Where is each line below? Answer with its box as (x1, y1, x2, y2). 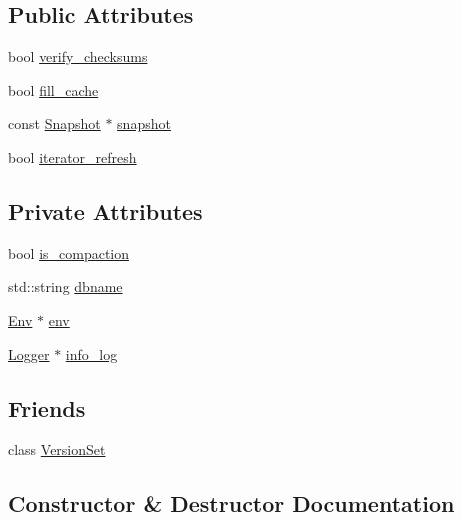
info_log (65, 343, 118, 364)
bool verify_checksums (8, 46, 148, 67)
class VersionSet (8, 439, 106, 460)
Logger (8, 343, 50, 364)
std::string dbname (8, 276, 123, 297)
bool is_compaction (8, 242, 130, 263)
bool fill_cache (8, 79, 99, 100)
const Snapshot (8, 113, 101, 134)
